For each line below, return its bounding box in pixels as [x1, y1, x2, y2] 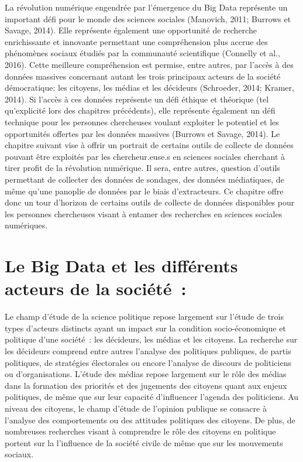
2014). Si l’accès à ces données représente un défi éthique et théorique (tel [5, 93, 269, 105]
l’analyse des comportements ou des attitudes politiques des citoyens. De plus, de [5, 413, 295, 426]
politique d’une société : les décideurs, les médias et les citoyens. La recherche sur [5, 333, 298, 345]
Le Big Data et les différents [5, 254, 238, 278]
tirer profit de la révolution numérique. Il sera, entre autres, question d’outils [5, 162, 280, 174]
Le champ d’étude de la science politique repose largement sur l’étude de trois [5, 310, 284, 323]
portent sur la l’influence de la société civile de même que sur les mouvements [5, 436, 283, 449]
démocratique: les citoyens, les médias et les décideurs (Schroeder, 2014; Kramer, [5, 81, 294, 94]
